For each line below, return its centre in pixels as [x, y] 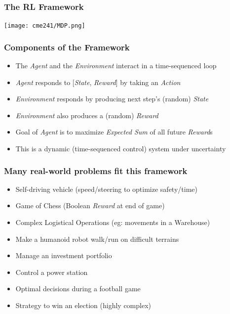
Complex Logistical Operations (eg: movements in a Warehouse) [113, 222]
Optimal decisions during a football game [78, 289]
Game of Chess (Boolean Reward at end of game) [90, 205]
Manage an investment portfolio [64, 255]
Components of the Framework [67, 47]
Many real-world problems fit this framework [96, 170]
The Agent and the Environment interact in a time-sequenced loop [116, 66]
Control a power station [52, 272]
